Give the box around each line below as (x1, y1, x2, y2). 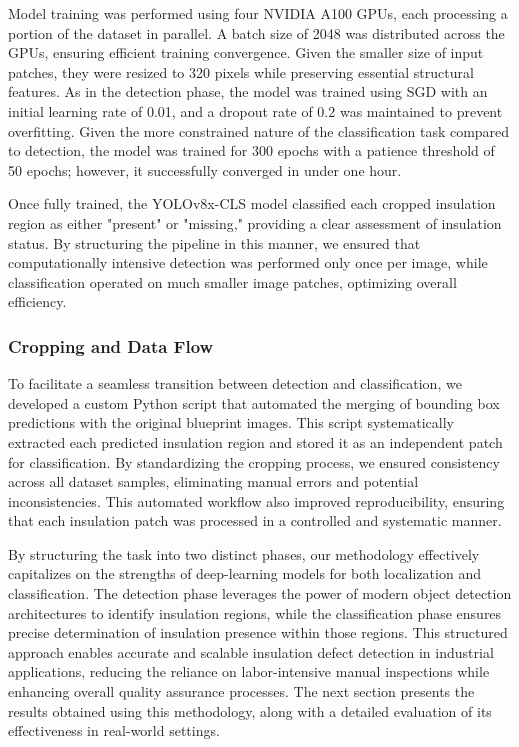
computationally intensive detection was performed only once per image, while (8, 252, 488, 273)
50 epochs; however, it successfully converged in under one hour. (8, 159, 402, 180)
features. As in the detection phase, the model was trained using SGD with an (8, 81, 488, 102)
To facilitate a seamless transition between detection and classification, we (8, 373, 462, 394)
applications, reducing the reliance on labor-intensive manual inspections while (8, 661, 490, 682)
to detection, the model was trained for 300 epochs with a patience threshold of (8, 140, 495, 161)
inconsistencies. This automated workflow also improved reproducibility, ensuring (8, 490, 505, 511)
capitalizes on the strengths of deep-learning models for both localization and (8, 563, 481, 584)
